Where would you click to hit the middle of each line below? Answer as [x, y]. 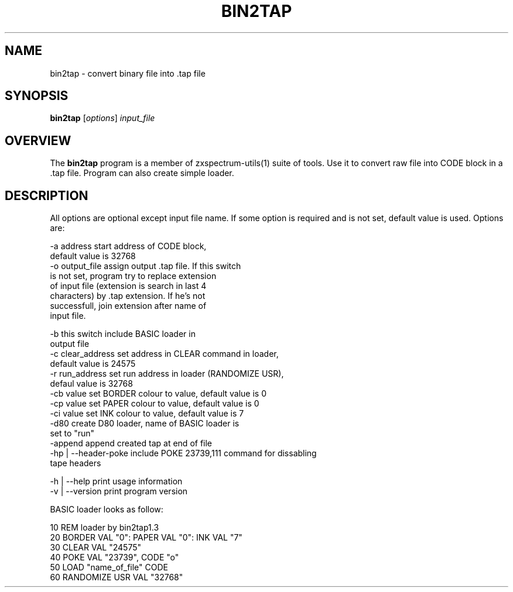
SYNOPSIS [37, 96]
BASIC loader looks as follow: [107, 510]
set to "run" [72, 433]
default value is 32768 [93, 256]
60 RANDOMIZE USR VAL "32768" [117, 577]
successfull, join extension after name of [128, 306]
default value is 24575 [93, 364]
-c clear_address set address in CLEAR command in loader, [164, 354]
